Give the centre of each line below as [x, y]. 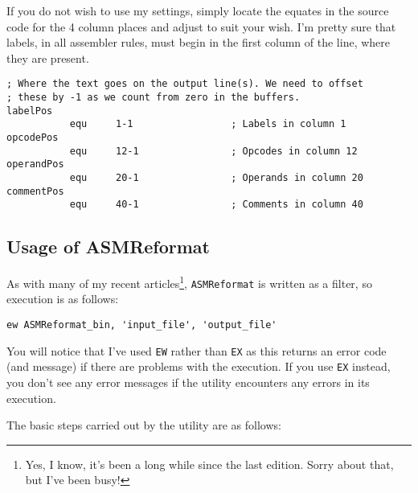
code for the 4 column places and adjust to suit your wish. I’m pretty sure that [201, 26]
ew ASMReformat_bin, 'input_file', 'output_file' [142, 325]
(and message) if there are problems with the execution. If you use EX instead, [199, 366]
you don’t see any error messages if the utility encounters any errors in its [188, 382]
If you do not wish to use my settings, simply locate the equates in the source [198, 10]
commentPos [35, 191]
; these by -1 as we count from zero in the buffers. [154, 98]
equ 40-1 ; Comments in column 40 [216, 205]
